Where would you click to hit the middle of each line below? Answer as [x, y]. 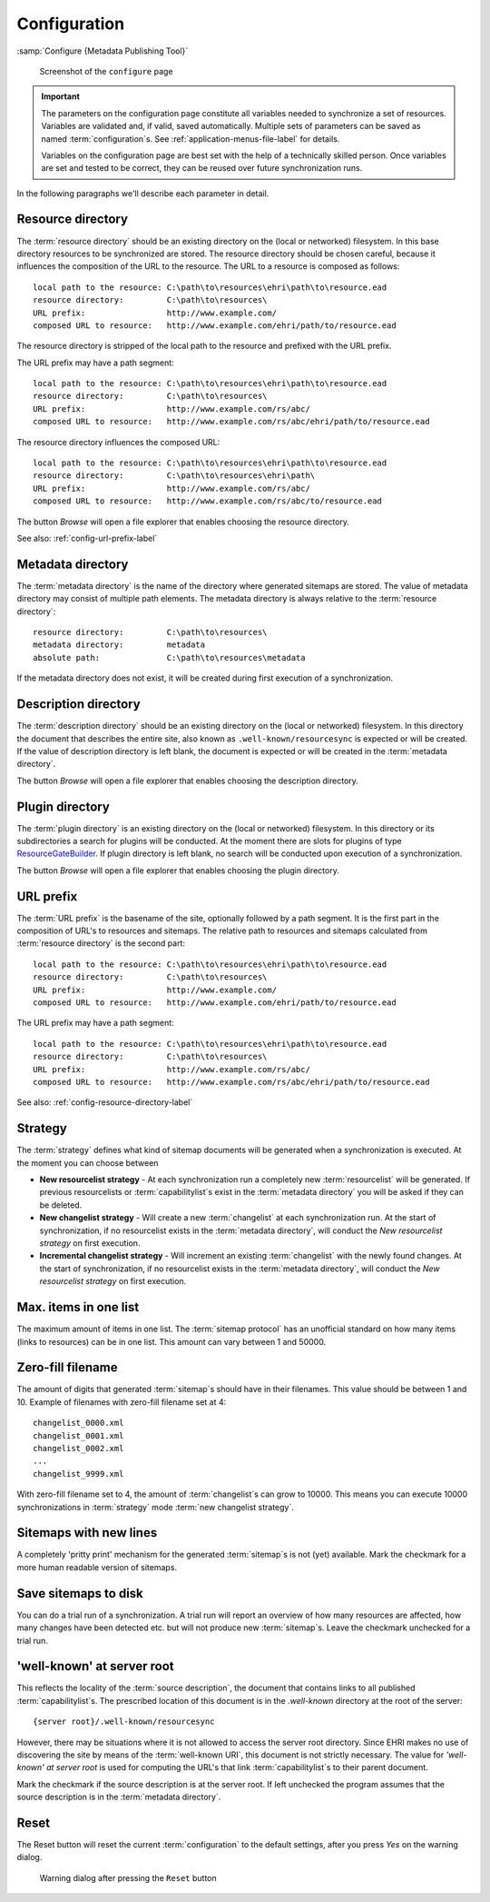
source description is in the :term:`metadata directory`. [119, 1797]
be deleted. [61, 1205]
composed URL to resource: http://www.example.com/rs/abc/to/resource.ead [208, 501]
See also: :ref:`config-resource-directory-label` [105, 1102]
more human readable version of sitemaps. [97, 1567]
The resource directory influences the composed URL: [118, 442]
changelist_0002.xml [78, 1448]
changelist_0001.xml [78, 1435]
